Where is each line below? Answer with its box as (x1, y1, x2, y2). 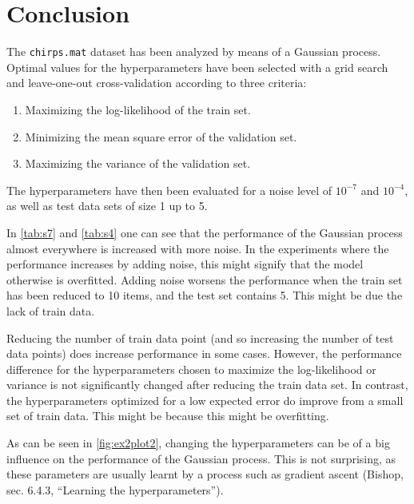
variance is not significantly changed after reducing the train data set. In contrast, (6, 376, 408, 393)
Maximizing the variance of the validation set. (25, 155, 251, 172)
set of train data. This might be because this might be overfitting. (6, 407, 329, 424)
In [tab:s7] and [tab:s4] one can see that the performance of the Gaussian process (6, 224, 403, 240)
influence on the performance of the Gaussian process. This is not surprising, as (6, 450, 396, 466)
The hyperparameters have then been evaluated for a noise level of (6, 181, 332, 198)
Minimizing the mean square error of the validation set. (25, 128, 297, 145)
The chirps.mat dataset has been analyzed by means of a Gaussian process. (6, 43, 381, 60)
